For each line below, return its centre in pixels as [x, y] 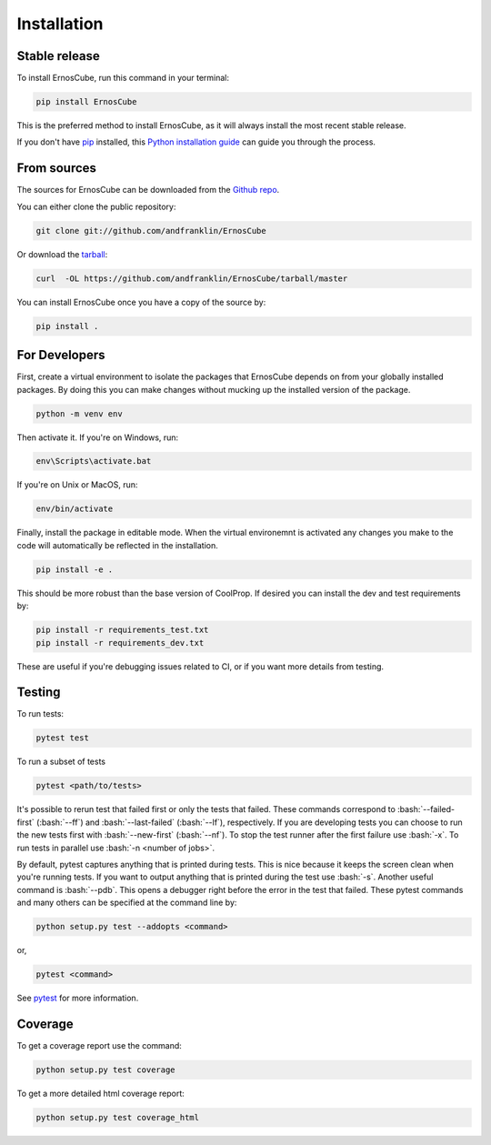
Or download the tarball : [62, 254]
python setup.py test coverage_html [118, 1117]
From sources [57, 168]
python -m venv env [79, 413]
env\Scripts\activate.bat [94, 461]
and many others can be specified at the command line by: [127, 903]
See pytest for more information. [78, 998]
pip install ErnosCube [86, 102]
